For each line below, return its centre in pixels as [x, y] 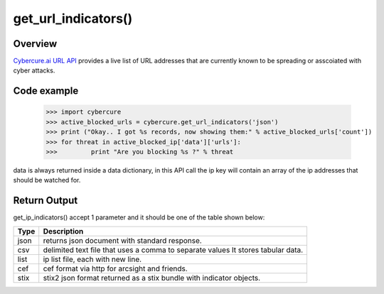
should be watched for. [47, 180]
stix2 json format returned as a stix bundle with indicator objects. [152, 278]
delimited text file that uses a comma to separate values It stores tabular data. [173, 250]
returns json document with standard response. [122, 240]
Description [63, 231]
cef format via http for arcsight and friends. [115, 268]
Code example [46, 91]
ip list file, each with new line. [92, 259]
